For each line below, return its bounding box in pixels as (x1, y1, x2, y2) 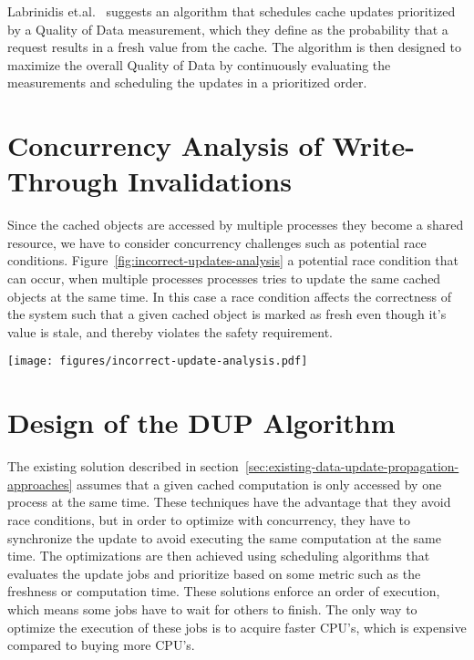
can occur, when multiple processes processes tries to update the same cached (7, 269, 441, 288)
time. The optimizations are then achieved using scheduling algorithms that (7, 546, 430, 565)
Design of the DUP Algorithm (7, 404, 396, 441)
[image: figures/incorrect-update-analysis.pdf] (7, 355, 308, 368)
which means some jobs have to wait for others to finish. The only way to (7, 599, 417, 618)
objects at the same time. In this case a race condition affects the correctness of (7, 286, 452, 305)
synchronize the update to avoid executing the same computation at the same (7, 528, 441, 547)
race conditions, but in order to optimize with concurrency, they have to (7, 510, 411, 529)
